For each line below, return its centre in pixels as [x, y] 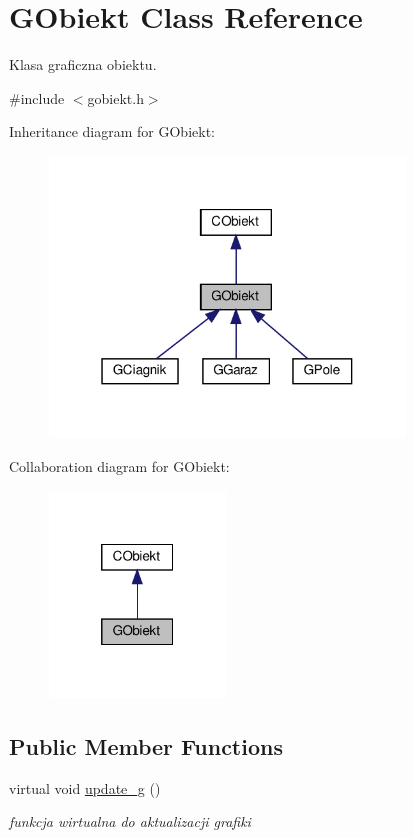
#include [37, 97]
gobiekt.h [115, 97]
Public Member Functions [146, 745]
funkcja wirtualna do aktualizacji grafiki [130, 821]
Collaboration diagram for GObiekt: [119, 466]
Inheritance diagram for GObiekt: [112, 131]
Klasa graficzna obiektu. [83, 64]
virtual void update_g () [85, 787]
